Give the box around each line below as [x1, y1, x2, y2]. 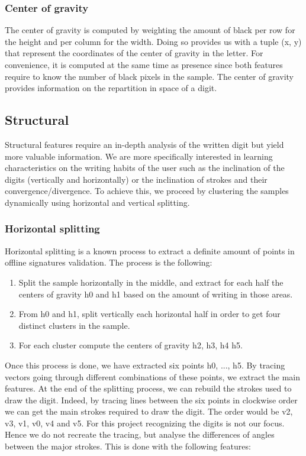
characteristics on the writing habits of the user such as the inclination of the [5, 161, 285, 174]
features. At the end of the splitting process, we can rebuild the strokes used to [5, 382, 292, 394]
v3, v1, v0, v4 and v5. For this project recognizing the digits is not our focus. [5, 416, 285, 429]
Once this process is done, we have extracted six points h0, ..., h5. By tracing [5, 358, 285, 371]
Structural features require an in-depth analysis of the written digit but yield [5, 138, 284, 150]
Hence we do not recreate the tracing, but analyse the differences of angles [5, 428, 275, 441]
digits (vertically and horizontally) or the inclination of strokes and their [5, 173, 268, 185]
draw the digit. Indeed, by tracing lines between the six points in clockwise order [5, 393, 298, 406]
